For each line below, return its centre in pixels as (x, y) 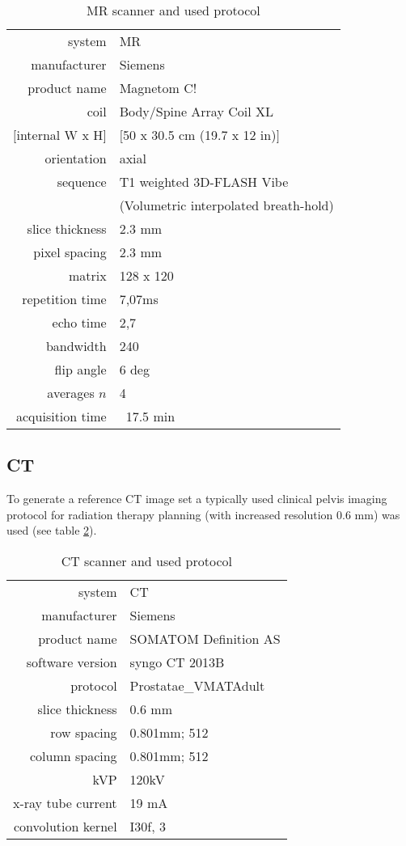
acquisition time (61, 416)
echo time (79, 322)
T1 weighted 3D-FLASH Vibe (204, 182)
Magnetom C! (158, 88)
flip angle (80, 369)
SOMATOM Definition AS (205, 638)
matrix (87, 275)
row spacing (84, 732)
